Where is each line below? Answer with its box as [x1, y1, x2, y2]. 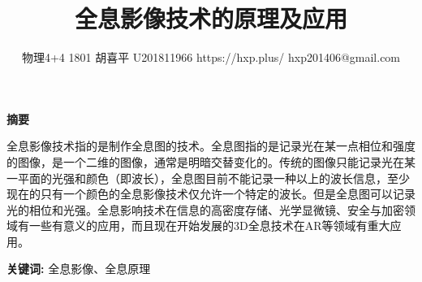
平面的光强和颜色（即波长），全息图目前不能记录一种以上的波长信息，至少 [17, 169, 410, 186]
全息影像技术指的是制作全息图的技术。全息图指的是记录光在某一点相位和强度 [6, 137, 416, 154]
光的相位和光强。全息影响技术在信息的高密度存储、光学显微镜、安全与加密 [6, 201, 404, 218]
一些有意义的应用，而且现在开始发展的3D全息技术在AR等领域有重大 [28, 217, 390, 234]
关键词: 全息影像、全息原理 [6, 260, 151, 277]
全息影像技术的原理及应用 [74, 2, 347, 35]
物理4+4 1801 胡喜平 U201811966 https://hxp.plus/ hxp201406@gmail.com [21, 49, 401, 66]
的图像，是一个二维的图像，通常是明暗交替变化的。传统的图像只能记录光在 [6, 153, 404, 170]
